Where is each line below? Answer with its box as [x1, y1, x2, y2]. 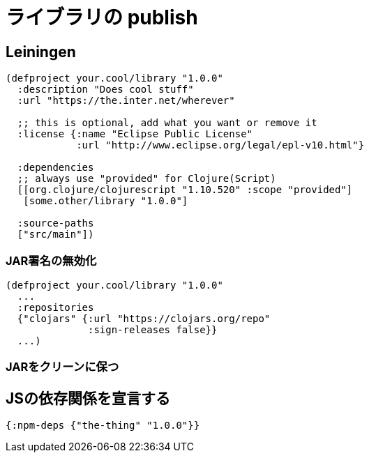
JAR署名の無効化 [6, 253, 97, 268]
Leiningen [6, 43, 76, 61]
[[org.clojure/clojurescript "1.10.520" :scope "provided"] [17, 184, 353, 196]
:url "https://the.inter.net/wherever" [17, 95, 235, 107]
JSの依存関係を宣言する [6, 389, 171, 407]
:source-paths [17, 217, 94, 229]
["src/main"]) [17, 229, 94, 241]
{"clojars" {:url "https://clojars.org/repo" [17, 312, 271, 324]
